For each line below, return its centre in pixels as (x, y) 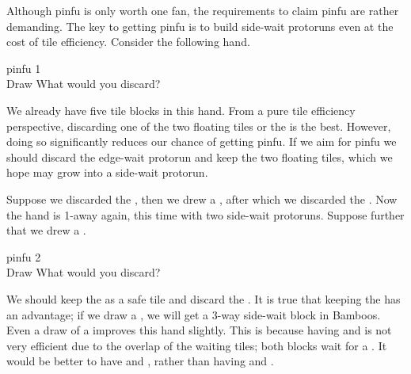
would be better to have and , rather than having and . (140, 361)
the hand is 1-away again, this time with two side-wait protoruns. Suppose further (205, 214)
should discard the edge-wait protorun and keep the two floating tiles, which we (200, 156)
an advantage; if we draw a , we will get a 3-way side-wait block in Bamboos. (194, 314)
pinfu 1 (24, 68)
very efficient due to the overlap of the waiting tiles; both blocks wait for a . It (197, 345)
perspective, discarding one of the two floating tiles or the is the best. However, (199, 126)
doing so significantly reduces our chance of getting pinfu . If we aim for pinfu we (202, 141)
